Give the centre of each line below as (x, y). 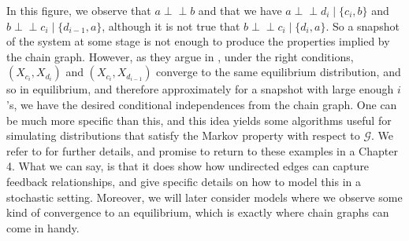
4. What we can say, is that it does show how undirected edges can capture (188, 166)
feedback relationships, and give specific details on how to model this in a (184, 181)
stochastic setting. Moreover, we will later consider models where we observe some (204, 197)
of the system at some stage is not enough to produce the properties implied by (198, 41)
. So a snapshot (363, 26)
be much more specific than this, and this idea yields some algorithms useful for (199, 120)
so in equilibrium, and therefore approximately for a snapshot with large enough (200, 89)
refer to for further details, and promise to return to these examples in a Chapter (202, 150)
